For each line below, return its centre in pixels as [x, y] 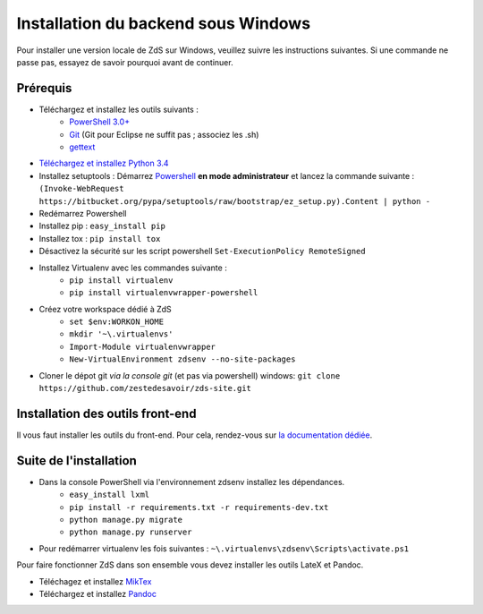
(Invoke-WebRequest [81, 189]
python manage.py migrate [126, 520]
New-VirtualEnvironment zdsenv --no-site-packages [182, 359]
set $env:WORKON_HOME [117, 322]
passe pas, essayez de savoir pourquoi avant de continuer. [125, 62]
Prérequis [44, 88]
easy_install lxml [110, 495]
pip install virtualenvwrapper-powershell [164, 293]
